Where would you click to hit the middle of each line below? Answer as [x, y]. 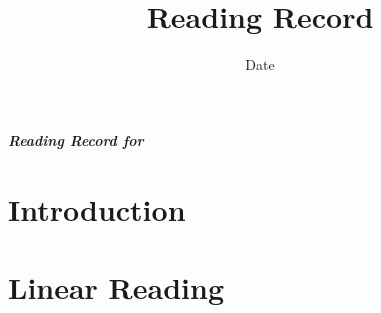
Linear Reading [116, 286]
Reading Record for [76, 139]
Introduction [97, 208]
